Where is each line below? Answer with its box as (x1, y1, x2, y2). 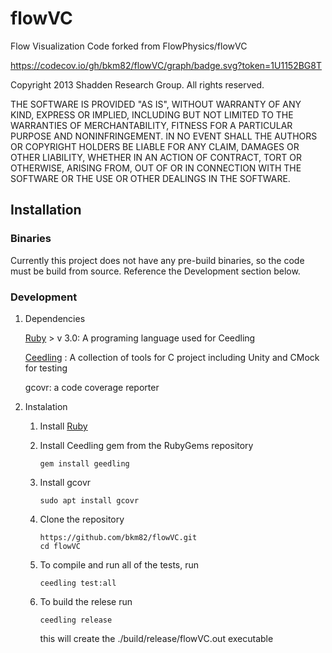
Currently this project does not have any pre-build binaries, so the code (10, 254, 305, 266)
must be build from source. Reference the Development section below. (10, 265, 301, 277)
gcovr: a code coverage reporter (24, 381, 160, 393)
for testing (24, 362, 68, 374)
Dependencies (24, 312, 86, 324)
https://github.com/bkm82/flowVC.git (39, 532, 198, 542)
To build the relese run (39, 595, 133, 607)
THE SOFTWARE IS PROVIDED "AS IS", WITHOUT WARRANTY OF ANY (10, 98, 302, 110)
